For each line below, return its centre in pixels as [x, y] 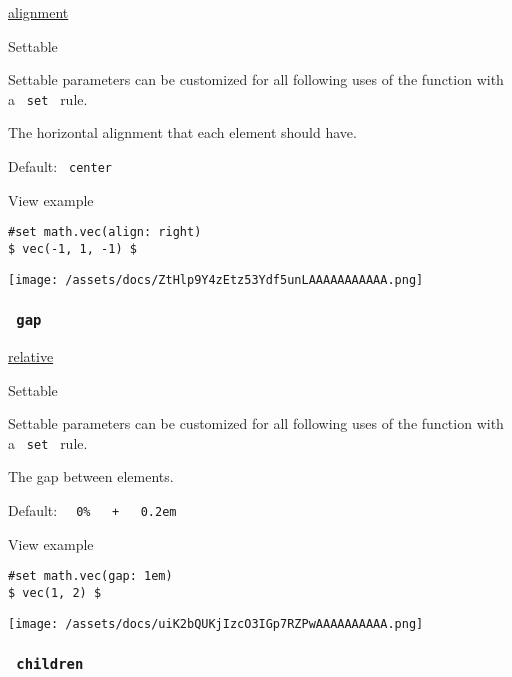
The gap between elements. [91, 476]
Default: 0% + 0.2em [92, 510]
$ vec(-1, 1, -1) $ [72, 248]
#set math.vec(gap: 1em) [90, 576]
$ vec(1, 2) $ [55, 592]
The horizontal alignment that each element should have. [182, 132]
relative [31, 356]
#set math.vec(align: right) [105, 232]
